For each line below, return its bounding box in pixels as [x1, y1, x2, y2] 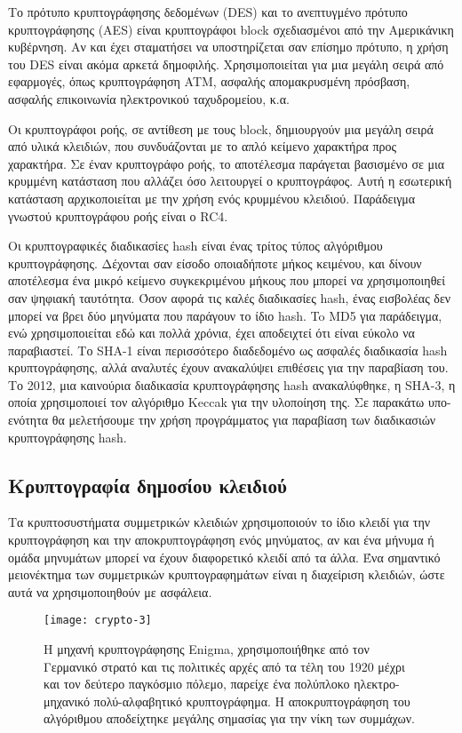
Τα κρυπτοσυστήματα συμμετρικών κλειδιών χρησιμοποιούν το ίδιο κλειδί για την [8, 513, 431, 531]
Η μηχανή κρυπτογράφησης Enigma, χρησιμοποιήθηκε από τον [44, 640, 370, 658]
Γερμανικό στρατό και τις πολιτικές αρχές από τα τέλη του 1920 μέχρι [44, 657, 405, 675]
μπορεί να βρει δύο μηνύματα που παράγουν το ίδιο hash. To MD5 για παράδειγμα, [8, 306, 442, 324]
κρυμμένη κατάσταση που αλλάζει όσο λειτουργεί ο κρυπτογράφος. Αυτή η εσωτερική [8, 171, 452, 190]
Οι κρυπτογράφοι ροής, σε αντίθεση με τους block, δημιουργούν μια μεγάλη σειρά [8, 119, 434, 138]
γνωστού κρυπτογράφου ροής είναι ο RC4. [8, 206, 228, 225]
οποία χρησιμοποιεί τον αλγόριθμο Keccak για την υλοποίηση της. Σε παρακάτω [8, 393, 425, 411]
